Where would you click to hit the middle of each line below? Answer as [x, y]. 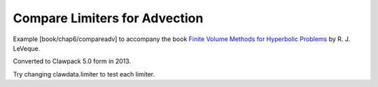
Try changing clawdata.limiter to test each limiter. [84, 74]
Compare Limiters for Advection [108, 18]
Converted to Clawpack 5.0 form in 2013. [72, 61]
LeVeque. [27, 48]
